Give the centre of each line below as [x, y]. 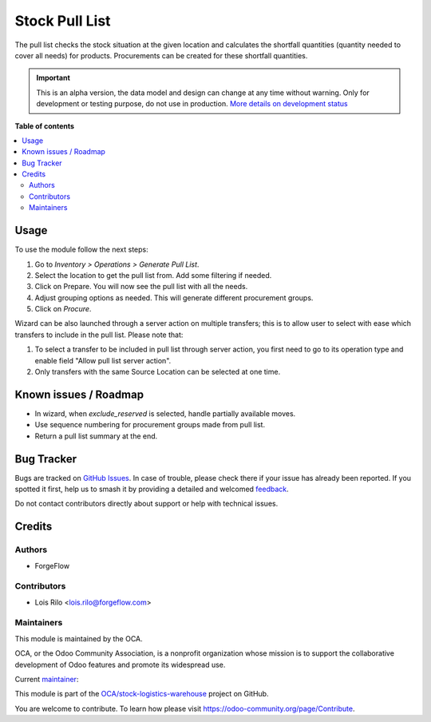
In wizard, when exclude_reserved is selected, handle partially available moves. [165, 413]
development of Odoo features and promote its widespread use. [120, 664]
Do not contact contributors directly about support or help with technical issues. [146, 504]
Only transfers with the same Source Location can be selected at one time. [158, 372]
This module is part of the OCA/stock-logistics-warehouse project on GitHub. [142, 694]
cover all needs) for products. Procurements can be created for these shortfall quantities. [161, 55]
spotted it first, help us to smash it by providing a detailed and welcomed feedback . [152, 489]
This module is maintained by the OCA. [79, 638]
